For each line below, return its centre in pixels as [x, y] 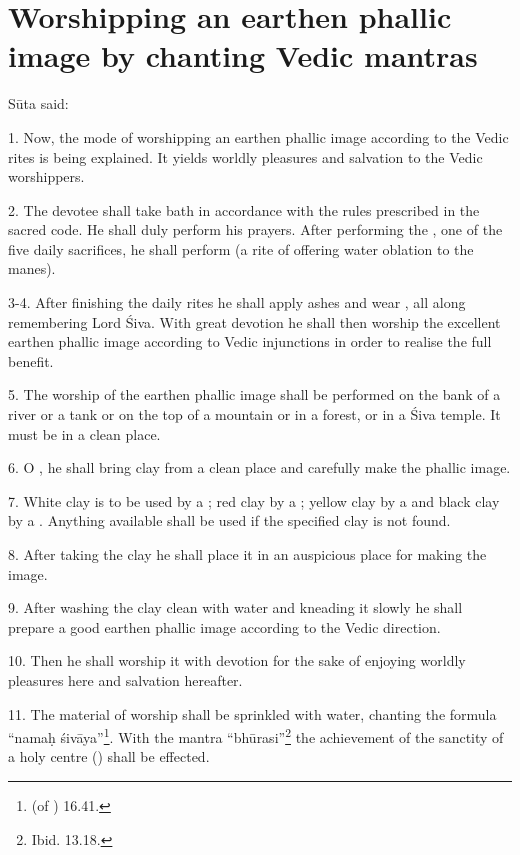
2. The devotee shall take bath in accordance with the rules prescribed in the [244, 209]
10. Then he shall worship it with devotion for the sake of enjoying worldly [237, 660]
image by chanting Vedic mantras [243, 55]
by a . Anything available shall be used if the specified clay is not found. [229, 520]
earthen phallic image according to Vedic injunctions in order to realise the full [250, 341]
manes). [32, 268]
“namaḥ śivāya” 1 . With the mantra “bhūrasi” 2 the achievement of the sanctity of [256, 735]
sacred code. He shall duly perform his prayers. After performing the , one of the [255, 229]
